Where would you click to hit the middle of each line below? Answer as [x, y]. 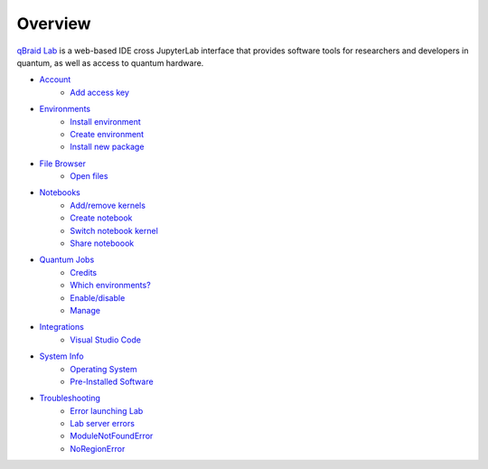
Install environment [106, 121]
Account [55, 80]
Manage [85, 310]
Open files [89, 176]
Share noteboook [102, 243]
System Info [62, 356]
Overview [54, 23]
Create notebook [101, 218]
